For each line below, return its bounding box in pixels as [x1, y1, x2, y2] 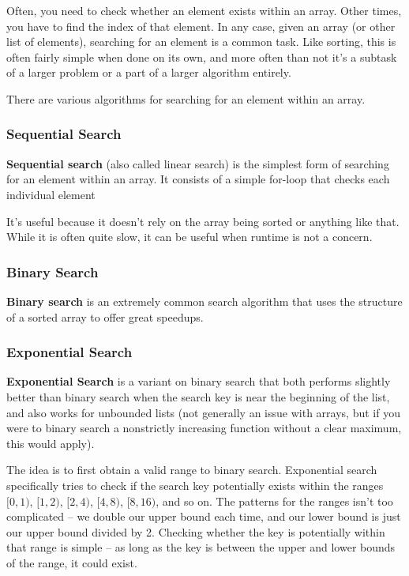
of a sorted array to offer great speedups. [6, 308, 204, 325]
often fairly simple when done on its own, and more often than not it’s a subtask [6, 48, 397, 65]
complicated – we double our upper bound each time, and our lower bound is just [6, 508, 401, 525]
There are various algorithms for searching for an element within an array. [6, 90, 366, 107]
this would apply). [6, 435, 95, 451]
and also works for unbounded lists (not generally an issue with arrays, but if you [6, 404, 400, 420]
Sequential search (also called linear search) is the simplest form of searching [6, 155, 389, 171]
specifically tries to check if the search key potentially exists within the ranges [6, 476, 384, 493]
